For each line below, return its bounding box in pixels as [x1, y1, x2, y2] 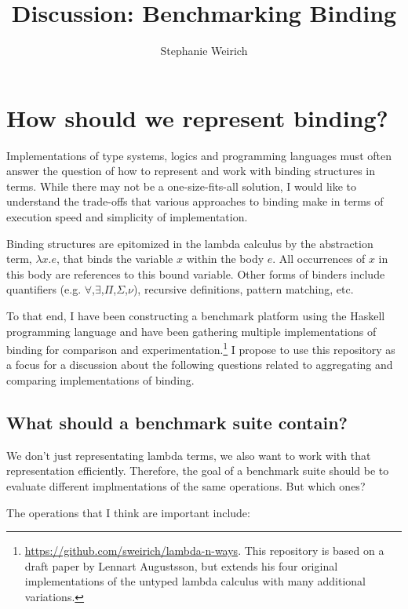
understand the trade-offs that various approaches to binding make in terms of [6, 193, 384, 210]
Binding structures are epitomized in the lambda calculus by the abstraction [6, 235, 373, 251]
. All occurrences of [272, 250, 366, 267]
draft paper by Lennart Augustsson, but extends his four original [24, 557, 338, 574]
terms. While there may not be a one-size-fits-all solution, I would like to [6, 177, 357, 194]
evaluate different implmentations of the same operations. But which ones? [6, 478, 366, 494]
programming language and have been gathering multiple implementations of [6, 323, 377, 339]
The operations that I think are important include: [6, 504, 250, 520]
